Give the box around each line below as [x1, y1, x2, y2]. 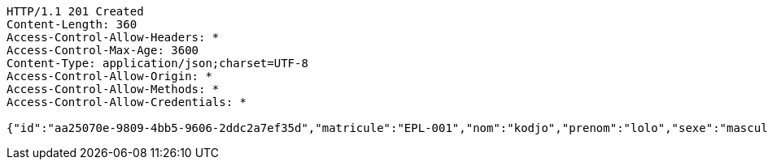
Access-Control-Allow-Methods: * [7, 83, 220, 96]
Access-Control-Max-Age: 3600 [7, 44, 199, 57]
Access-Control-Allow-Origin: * [7, 70, 212, 83]
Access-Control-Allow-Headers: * [7, 31, 220, 44]
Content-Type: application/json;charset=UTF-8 [7, 57, 308, 70]
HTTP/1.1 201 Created [7, 5, 144, 18]
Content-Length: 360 [7, 18, 137, 31]
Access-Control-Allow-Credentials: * [7, 96, 247, 109]
